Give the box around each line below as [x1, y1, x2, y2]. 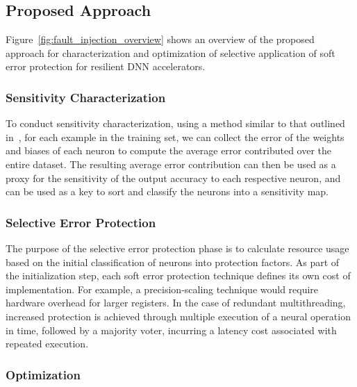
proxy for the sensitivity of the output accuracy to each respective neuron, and [6, 170, 341, 185]
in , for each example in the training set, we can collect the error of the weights [6, 129, 344, 144]
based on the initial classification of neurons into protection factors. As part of [6, 254, 340, 269]
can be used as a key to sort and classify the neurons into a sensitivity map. [6, 184, 329, 199]
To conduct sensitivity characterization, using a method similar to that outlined [6, 116, 345, 131]
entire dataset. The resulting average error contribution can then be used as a [6, 156, 336, 171]
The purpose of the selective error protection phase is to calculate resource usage [6, 240, 349, 255]
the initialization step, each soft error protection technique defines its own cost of [6, 268, 351, 283]
